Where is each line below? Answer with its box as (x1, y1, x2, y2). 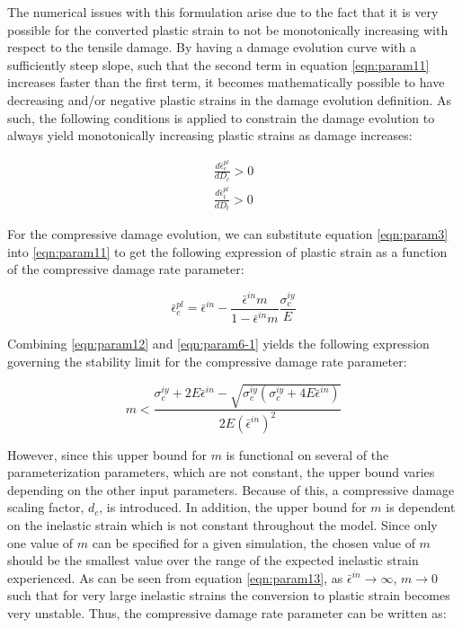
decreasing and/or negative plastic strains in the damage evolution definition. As (7, 90, 452, 109)
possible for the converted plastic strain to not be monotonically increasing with (7, 20, 449, 39)
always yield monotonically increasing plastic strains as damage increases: (7, 126, 413, 145)
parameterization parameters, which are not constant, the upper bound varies (7, 463, 435, 482)
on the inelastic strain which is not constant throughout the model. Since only (7, 515, 438, 534)
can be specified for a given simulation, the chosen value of (92, 533, 415, 552)
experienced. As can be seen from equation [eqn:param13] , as (7, 568, 343, 587)
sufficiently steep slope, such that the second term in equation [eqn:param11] (7, 55, 430, 74)
